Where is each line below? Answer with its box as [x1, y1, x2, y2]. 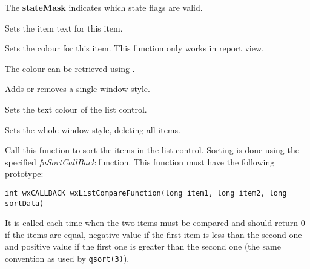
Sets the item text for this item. [5, 21, 123, 34]
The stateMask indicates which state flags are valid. [5, 1, 203, 13]
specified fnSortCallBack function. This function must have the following [5, 155, 275, 168]
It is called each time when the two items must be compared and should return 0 [5, 216, 305, 229]
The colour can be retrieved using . [5, 62, 135, 75]
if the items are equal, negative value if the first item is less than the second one [5, 228, 302, 241]
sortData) [5, 199, 44, 208]
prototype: [5, 167, 44, 180]
